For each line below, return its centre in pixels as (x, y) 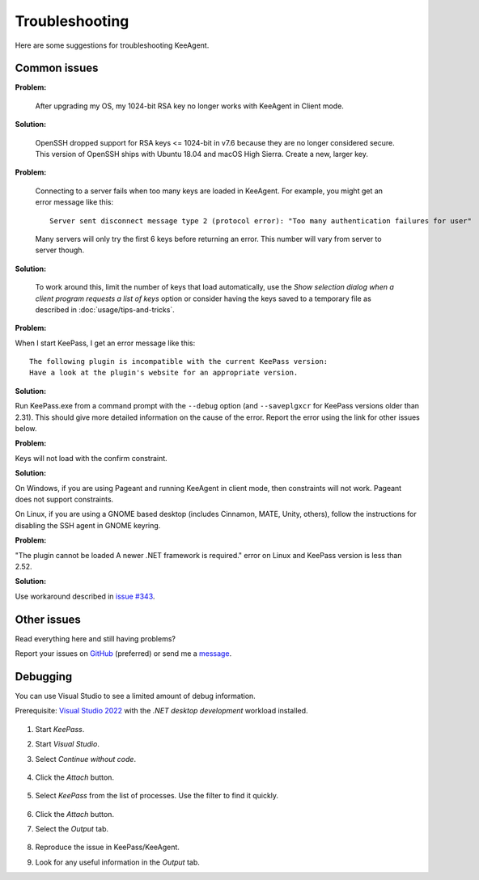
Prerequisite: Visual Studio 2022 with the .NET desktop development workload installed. (161, 711)
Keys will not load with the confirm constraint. (91, 458)
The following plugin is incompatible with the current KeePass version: (179, 362)
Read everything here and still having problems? (95, 638)
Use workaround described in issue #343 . (85, 596)
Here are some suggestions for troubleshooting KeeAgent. (112, 45)
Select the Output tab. (72, 829)
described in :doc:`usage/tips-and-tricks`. (105, 309)
